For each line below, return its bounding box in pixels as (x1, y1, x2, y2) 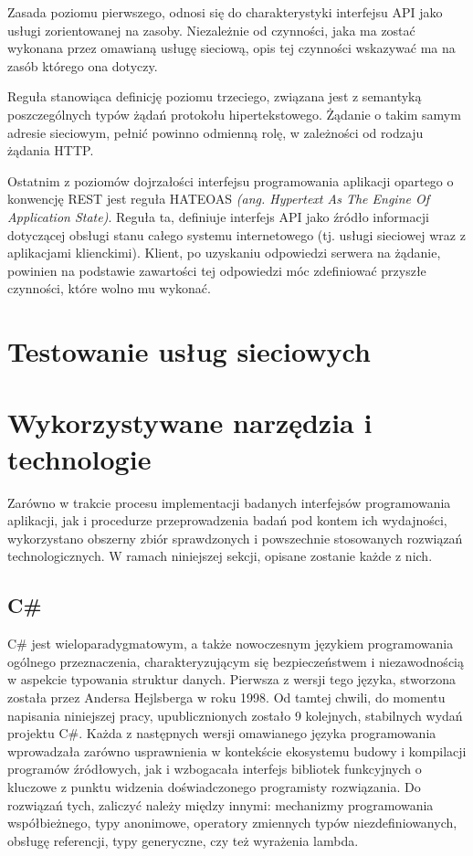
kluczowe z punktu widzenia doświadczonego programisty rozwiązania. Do (7, 777, 421, 796)
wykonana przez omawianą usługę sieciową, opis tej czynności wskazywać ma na (7, 38, 456, 58)
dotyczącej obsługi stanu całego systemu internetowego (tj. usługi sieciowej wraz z (7, 225, 466, 244)
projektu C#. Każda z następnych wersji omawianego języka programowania (7, 724, 436, 743)
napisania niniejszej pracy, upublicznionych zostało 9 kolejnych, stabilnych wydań (7, 705, 463, 724)
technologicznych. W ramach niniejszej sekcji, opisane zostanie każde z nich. (7, 546, 433, 565)
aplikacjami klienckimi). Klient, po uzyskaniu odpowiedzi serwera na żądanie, (7, 243, 441, 262)
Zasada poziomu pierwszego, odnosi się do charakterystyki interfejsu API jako (7, 3, 443, 21)
